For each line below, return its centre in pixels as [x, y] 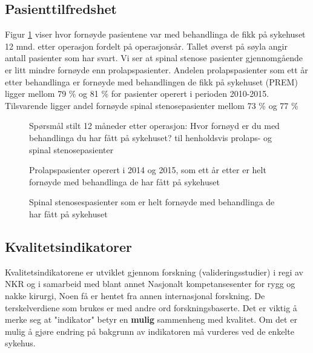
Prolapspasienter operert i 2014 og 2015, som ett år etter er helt [148, 170]
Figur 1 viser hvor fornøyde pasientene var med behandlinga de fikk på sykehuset [155, 34]
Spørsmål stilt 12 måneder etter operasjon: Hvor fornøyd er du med [154, 126]
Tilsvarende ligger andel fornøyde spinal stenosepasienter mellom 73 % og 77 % [152, 105]
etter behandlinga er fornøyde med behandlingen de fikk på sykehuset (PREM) [151, 81]
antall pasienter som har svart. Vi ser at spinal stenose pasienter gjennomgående [154, 58]
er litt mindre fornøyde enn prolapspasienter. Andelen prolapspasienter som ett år [156, 69]
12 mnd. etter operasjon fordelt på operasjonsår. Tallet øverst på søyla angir [146, 46]
